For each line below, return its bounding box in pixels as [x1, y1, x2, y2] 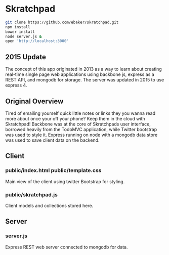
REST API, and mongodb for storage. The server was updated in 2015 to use [5, 77, 164, 83]
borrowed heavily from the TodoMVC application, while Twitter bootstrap [5, 126, 157, 132]
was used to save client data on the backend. [5, 137, 100, 143]
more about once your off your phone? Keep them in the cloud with [5, 115, 145, 121]
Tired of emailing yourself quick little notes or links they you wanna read [5, 110, 156, 116]
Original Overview [5, 97, 64, 105]
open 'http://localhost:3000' [5, 38, 69, 44]
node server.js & [5, 34, 42, 39]
